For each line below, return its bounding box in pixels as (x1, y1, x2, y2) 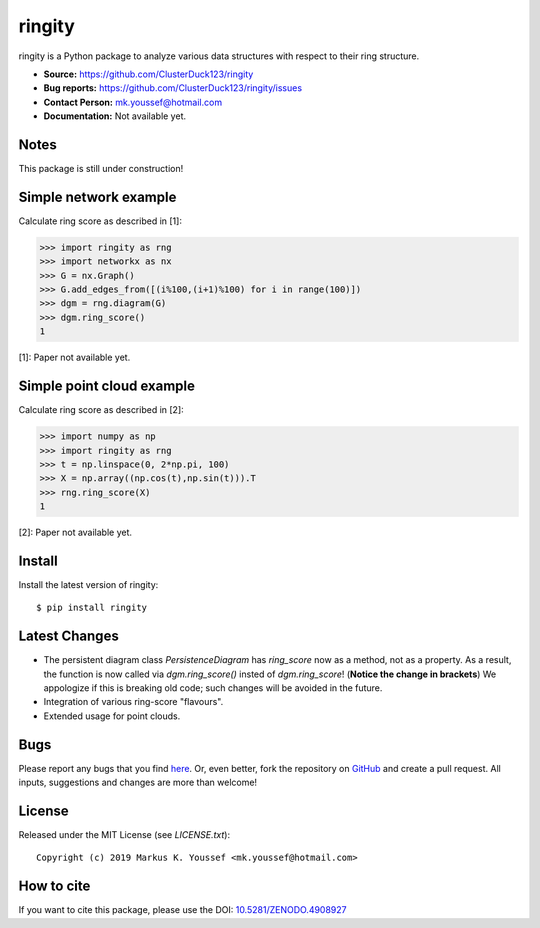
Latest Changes (18, 628, 119, 645)
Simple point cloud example (18, 378, 195, 395)
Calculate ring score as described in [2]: (18, 404, 184, 416)
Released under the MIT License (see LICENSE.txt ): (18, 829, 230, 841)
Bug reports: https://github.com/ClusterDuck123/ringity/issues (43, 82, 303, 94)
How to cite (18, 878, 91, 895)
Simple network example (18, 188, 177, 205)
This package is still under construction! (18, 163, 184, 175)
